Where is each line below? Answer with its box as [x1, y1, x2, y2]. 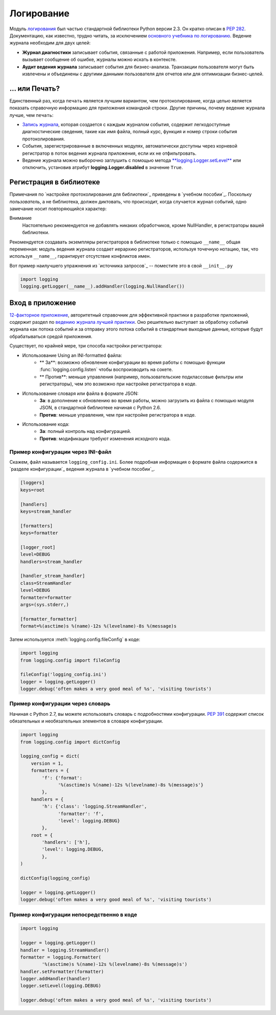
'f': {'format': [41, 775, 83, 781]
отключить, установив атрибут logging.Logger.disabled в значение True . [22, 164, 183, 171]
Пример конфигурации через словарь [9, 700, 111, 707]
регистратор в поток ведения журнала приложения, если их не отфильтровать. [22, 150, 197, 156]
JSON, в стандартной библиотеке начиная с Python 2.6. [39, 405, 161, 411]
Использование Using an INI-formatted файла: [22, 352, 122, 358]
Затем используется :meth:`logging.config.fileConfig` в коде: [9, 636, 141, 643]
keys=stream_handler [20, 508, 72, 514]
